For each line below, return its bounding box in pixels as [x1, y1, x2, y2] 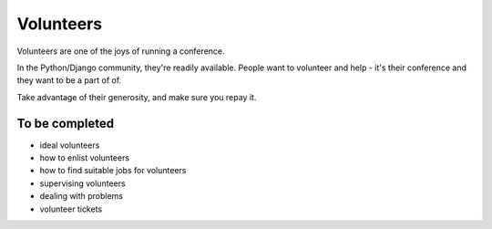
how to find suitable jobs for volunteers [39, 165, 187, 176]
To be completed [16, 115, 115, 131]
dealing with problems [39, 191, 123, 202]
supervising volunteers [39, 178, 127, 189]
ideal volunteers [39, 140, 100, 151]
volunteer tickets [39, 203, 103, 214]
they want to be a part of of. [16, 75, 122, 86]
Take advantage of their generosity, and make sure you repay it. [16, 91, 257, 102]
